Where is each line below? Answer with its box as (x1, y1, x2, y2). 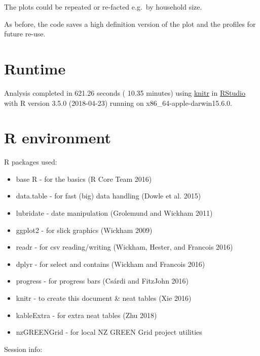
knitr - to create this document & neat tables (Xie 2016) (16, 292, 192, 303)
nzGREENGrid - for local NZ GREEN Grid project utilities (16, 327, 202, 337)
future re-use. (4, 28, 46, 39)
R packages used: (4, 156, 57, 167)
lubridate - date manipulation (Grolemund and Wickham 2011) (16, 208, 213, 218)
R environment (4, 127, 111, 148)
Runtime (4, 58, 66, 78)
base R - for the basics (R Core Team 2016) (16, 173, 152, 184)
